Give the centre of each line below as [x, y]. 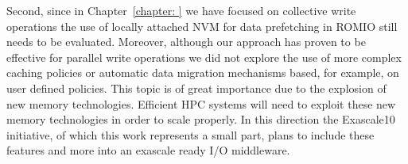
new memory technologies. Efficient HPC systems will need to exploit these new [201, 103]
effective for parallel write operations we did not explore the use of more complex [204, 57]
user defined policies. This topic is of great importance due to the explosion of [196, 88]
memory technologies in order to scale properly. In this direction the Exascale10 [201, 119]
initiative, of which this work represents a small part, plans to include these [190, 134]
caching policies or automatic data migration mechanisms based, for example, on [203, 72]
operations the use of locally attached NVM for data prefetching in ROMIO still [202, 26]
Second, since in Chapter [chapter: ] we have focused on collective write [181, 10]
